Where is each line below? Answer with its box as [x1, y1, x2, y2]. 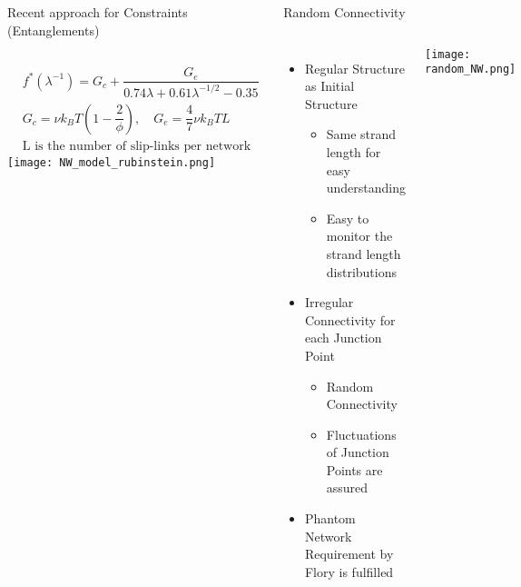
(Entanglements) [7, 20, 100, 39]
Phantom [304, 509, 356, 528]
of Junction [326, 443, 389, 462]
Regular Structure [304, 58, 405, 77]
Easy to [326, 208, 369, 227]
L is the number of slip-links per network [22, 139, 251, 153]
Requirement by [304, 544, 394, 563]
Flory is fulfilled [304, 562, 394, 581]
